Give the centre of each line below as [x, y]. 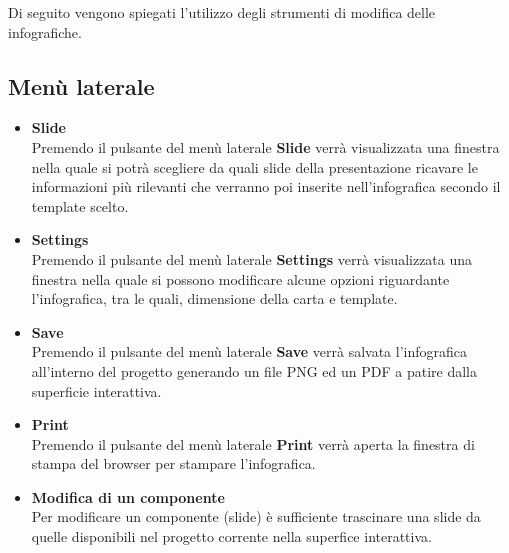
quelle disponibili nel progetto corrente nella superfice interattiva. [231, 536]
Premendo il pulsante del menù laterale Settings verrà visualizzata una [252, 258]
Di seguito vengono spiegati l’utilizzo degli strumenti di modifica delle [222, 12]
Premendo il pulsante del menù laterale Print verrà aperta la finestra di [253, 443]
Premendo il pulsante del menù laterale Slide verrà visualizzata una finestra [265, 146]
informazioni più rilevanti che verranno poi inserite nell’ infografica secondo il [266, 186]
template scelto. [80, 205]
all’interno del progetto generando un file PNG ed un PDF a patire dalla [254, 370]
